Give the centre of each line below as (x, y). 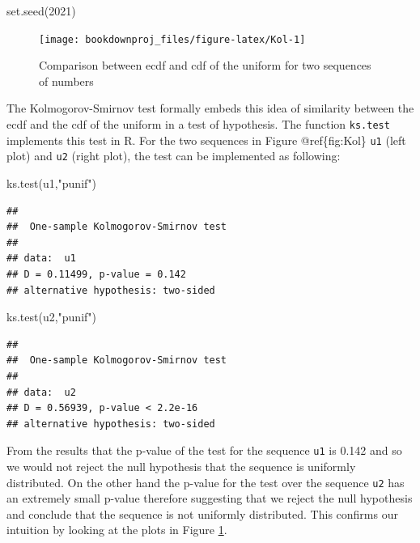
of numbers (66, 81)
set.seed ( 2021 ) (41, 11)
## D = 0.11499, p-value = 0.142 (96, 274)
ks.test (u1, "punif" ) (52, 183)
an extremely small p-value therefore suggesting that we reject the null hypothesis (210, 498)
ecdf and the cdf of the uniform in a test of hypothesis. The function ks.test (198, 124)
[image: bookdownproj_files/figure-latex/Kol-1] (172, 39)
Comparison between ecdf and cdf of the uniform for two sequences (205, 65)
